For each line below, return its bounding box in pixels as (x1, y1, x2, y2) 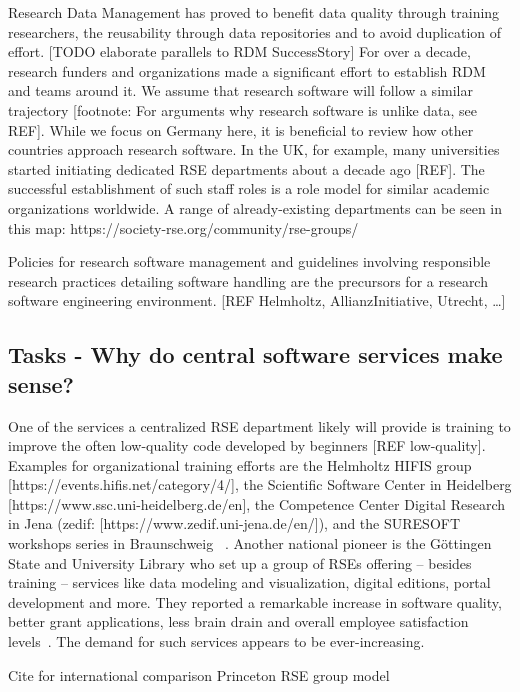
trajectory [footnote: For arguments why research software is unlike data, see (8, 99, 478, 120)
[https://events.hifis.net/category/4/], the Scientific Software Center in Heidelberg (8, 474, 512, 495)
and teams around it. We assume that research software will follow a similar (8, 80, 473, 101)
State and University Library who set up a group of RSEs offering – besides (8, 552, 472, 573)
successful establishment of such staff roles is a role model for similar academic (8, 178, 490, 199)
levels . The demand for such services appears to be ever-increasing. (8, 631, 425, 652)
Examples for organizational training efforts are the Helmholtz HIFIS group (8, 454, 472, 475)
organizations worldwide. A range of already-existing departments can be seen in (8, 197, 503, 218)
